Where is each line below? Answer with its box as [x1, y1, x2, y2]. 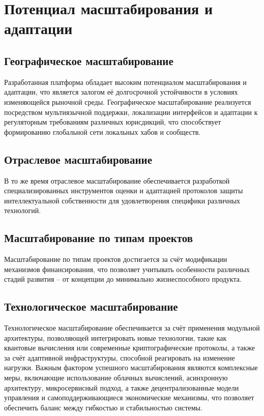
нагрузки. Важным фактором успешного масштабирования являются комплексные [4, 362, 258, 373]
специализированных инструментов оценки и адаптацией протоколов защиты [4, 185, 243, 196]
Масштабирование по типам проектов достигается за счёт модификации [4, 254, 227, 264]
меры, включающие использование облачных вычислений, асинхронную [4, 372, 228, 383]
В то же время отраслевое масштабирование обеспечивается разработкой [4, 175, 230, 186]
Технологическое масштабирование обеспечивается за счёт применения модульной [4, 322, 260, 333]
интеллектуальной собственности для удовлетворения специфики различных [4, 195, 241, 205]
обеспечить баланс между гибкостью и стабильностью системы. [4, 402, 202, 412]
